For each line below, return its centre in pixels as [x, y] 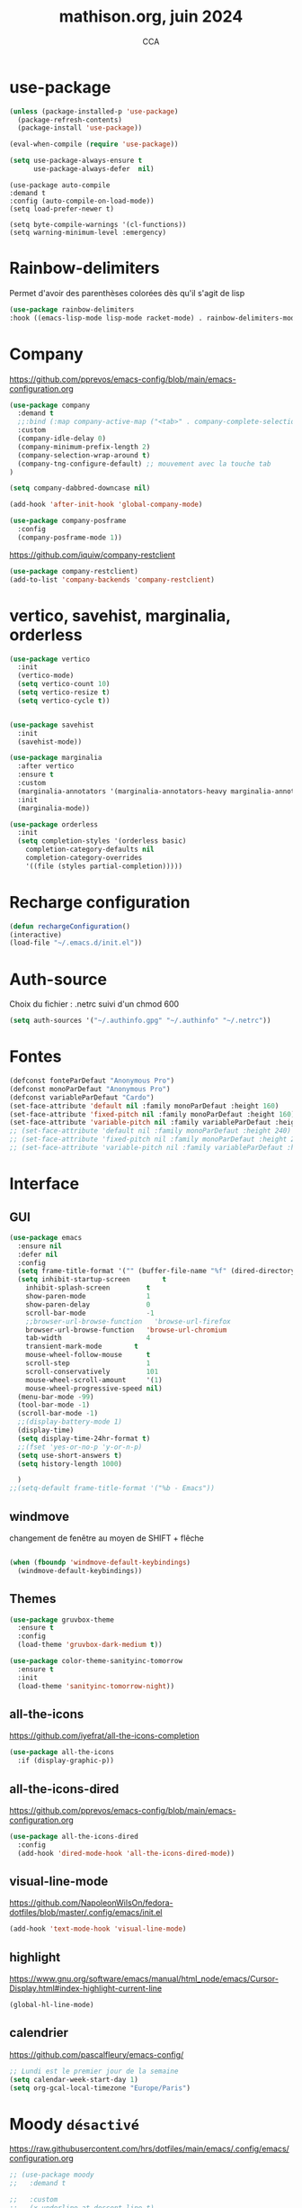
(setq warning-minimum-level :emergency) [88, 232]
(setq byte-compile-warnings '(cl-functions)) [98, 224]
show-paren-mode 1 [88, 1297]
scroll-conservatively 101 [92, 1371]
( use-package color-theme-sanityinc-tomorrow [96, 1661]
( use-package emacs [46, 1237]
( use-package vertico [50, 659]
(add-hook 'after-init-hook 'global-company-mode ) [106, 505]
